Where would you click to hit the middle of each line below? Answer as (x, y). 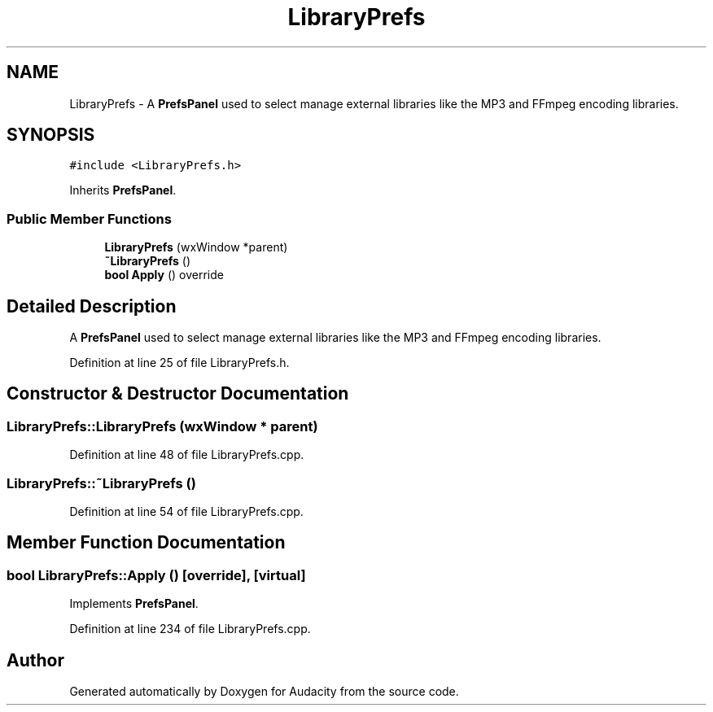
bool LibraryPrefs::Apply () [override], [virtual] (156, 575)
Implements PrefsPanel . (134, 604)
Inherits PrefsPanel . (123, 190)
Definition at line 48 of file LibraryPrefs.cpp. (187, 455)
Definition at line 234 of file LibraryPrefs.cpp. (190, 629)
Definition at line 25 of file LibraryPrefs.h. (179, 363)
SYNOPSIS (51, 135)
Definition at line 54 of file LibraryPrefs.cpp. (186, 511)
